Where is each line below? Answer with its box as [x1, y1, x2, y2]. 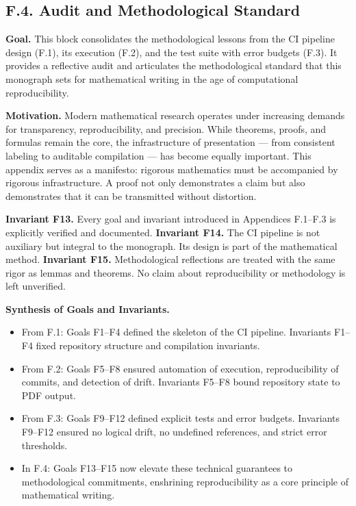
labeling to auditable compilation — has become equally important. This [5, 148, 311, 162]
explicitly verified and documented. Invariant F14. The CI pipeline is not [5, 225, 320, 239]
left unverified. [5, 279, 66, 293]
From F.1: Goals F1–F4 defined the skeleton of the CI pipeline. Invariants [21, 325, 331, 339]
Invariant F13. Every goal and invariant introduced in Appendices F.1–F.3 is [5, 212, 336, 226]
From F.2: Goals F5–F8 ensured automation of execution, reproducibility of [21, 361, 339, 375]
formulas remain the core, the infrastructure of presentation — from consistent [5, 135, 335, 149]
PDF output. [21, 388, 76, 402]
